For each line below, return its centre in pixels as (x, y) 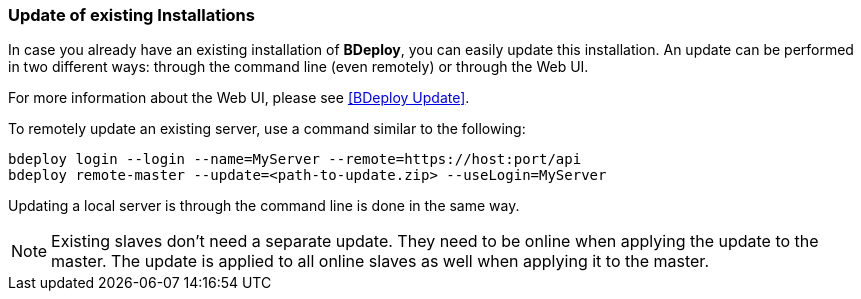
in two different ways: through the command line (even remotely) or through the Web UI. (298, 67)
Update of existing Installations (131, 15)
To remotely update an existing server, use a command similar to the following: (267, 129)
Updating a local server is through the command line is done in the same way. (264, 206)
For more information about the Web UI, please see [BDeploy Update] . (239, 98)
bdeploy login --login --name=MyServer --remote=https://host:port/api (295, 159)
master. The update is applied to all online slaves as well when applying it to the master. (380, 261)
